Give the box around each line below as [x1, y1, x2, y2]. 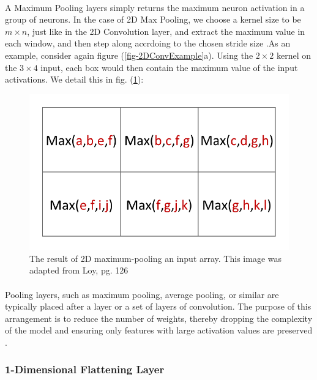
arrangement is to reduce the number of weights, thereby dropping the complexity [5, 311, 313, 324]
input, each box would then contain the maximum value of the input [40, 61, 298, 73]
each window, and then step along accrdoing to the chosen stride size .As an [5, 37, 291, 50]
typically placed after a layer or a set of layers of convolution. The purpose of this [5, 300, 311, 313]
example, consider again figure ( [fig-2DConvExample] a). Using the [5, 48, 253, 61]
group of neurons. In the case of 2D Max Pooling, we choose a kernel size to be [5, 13, 301, 26]
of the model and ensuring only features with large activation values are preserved [5, 324, 313, 337]
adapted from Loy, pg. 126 [29, 264, 129, 277]
